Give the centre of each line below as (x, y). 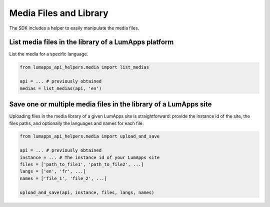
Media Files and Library (59, 13)
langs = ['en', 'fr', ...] (53, 171)
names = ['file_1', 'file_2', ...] (63, 178)
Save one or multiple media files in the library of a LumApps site (110, 104)
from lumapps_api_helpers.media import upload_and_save (90, 136)
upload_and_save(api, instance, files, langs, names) (87, 192)
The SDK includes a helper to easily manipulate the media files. (74, 28)
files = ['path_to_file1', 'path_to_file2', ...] (82, 164)
